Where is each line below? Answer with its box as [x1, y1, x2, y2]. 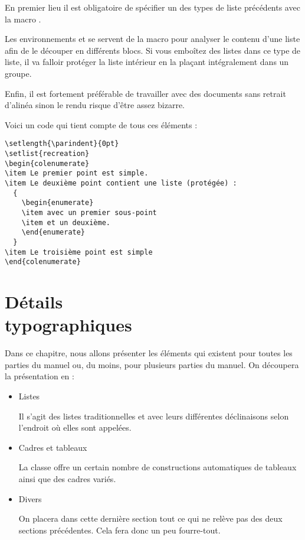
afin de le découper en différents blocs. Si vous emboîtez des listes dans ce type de [5, 44, 301, 56]
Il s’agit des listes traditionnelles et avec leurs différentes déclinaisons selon [18, 409, 289, 422]
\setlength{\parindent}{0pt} [5, 139, 119, 148]
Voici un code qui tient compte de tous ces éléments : [5, 118, 198, 131]
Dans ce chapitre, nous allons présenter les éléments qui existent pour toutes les [5, 347, 293, 359]
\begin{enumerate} [21, 199, 94, 207]
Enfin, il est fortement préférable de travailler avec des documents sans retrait [5, 87, 286, 99]
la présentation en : [5, 370, 74, 382]
